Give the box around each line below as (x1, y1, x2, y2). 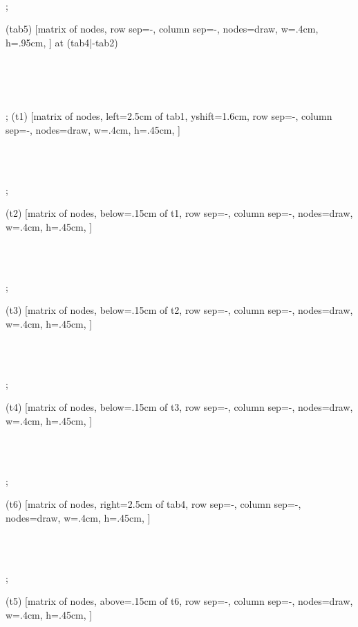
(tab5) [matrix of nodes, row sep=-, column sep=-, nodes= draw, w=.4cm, (6, 21, 319, 36)
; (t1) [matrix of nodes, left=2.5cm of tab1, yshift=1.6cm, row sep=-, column (6, 109, 332, 123)
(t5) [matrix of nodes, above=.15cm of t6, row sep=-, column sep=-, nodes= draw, (6, 594, 353, 608)
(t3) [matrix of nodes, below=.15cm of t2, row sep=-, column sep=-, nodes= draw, (6, 303, 353, 317)
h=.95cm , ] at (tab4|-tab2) (6, 35, 118, 49)
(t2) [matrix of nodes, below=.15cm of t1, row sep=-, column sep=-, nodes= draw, (6, 206, 353, 220)
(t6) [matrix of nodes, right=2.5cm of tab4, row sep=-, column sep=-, (6, 497, 301, 511)
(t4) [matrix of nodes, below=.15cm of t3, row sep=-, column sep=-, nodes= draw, (6, 400, 353, 414)
